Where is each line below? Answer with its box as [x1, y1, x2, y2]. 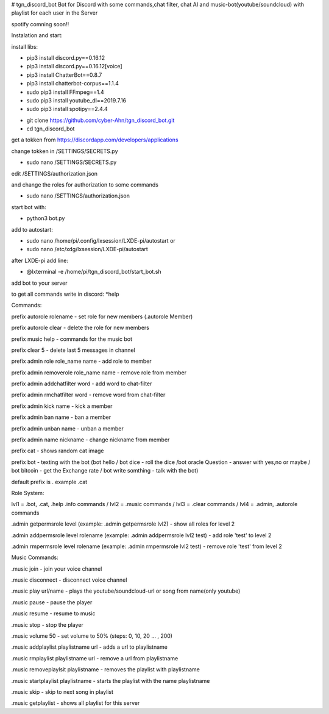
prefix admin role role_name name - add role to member [11, 357, 152, 365]
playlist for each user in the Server [11, 9, 98, 16]
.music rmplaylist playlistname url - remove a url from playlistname [11, 654, 179, 662]
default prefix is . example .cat [11, 478, 88, 485]
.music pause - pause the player [11, 598, 93, 606]
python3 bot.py [26, 215, 65, 222]
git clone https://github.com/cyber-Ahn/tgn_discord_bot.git [26, 116, 175, 124]
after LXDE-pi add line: [11, 257, 68, 264]
